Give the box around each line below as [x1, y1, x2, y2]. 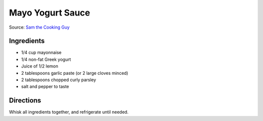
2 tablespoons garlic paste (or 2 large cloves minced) [21, 70, 129, 76]
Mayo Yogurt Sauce [9, 7, 90, 18]
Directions [9, 96, 41, 104]
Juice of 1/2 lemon [21, 63, 58, 69]
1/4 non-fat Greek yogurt [21, 56, 71, 62]
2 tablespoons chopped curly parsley [21, 77, 96, 83]
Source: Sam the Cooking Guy [9, 24, 70, 30]
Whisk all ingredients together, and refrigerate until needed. [9, 109, 129, 115]
